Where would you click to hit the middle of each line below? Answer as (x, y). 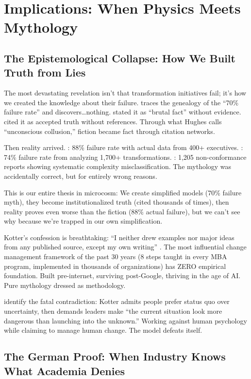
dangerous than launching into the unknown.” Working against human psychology (125, 320)
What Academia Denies (64, 370)
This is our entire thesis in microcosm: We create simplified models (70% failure (123, 192)
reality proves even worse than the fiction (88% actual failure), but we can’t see (122, 211)
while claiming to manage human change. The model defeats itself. (103, 330)
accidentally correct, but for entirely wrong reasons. (81, 176)
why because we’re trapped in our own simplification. (83, 221)
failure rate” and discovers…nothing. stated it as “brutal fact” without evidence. (123, 112)
